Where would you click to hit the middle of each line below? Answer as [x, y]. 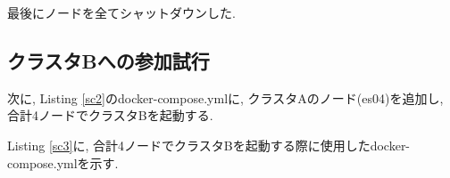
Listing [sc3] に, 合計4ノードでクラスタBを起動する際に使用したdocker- [209, 145]
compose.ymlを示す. [63, 162]
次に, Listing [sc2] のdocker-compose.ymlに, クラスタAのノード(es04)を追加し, [225, 97]
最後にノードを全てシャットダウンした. [121, 12]
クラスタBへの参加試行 [108, 60]
